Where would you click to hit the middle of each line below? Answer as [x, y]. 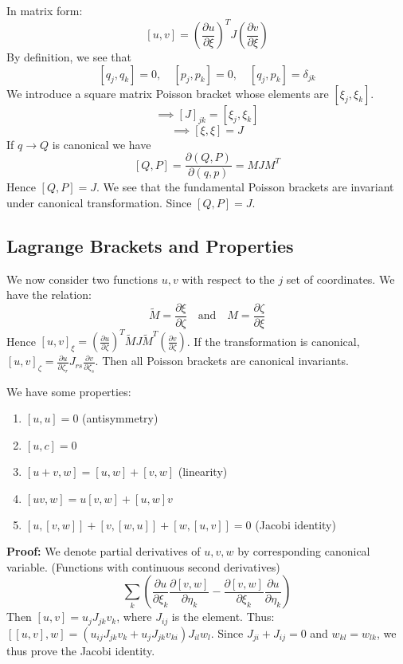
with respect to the [228, 279]
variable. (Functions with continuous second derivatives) [143, 566]
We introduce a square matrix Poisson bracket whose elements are [168, 93]
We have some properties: [69, 391]
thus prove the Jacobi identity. [81, 650]
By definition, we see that [69, 57]
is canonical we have [102, 144]
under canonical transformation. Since [99, 202]
